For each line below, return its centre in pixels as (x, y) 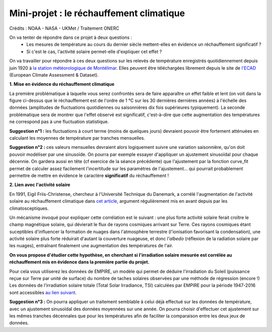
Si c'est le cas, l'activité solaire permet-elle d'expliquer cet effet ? (94, 51)
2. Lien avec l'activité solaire (40, 185)
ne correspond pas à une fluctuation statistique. (59, 122)
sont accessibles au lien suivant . (43, 292)
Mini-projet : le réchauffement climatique (97, 13)
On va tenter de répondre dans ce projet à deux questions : (71, 37)
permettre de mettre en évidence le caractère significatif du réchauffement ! (89, 175)
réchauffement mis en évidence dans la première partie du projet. (79, 262)
